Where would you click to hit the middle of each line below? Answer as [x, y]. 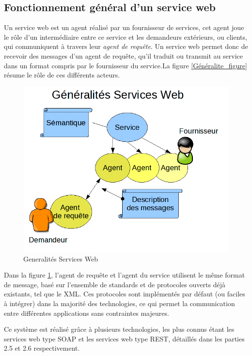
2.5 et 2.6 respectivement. [42, 348]
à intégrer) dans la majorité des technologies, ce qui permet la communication [119, 303]
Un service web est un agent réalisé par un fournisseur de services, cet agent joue [124, 27]
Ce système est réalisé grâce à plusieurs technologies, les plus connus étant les [119, 329]
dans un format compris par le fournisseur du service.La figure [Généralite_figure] [126, 65]
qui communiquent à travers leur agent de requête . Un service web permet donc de [126, 46]
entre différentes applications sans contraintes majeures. [87, 313]
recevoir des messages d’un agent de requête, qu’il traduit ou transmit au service [123, 55]
